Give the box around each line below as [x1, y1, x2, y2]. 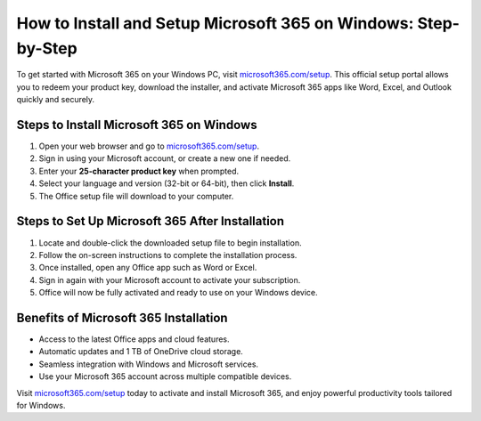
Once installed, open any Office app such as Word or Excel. [38, 263, 257, 273]
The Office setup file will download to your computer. [38, 190, 234, 201]
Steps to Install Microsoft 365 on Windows [16, 117, 257, 133]
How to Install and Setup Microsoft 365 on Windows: [16, 13, 414, 33]
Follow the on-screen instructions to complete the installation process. [38, 249, 298, 260]
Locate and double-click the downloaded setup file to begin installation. [38, 237, 302, 248]
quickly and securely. [16, 94, 95, 105]
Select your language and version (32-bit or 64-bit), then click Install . [38, 178, 295, 189]
